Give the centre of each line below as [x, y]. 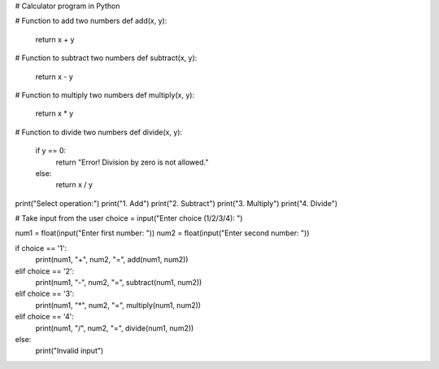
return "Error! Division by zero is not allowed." [132, 162]
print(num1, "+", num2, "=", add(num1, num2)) [112, 260]
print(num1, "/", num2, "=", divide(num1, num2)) [115, 328]
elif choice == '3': [45, 294]
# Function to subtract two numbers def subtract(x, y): [106, 58]
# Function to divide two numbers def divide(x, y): [99, 132]
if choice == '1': [41, 248]
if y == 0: [51, 151]
